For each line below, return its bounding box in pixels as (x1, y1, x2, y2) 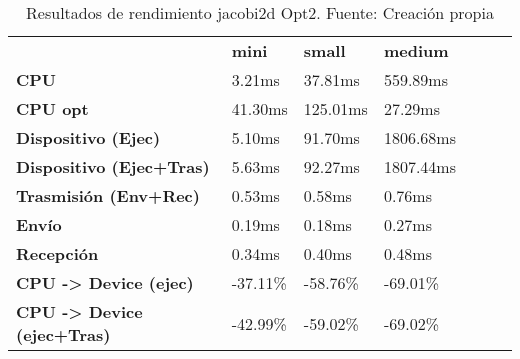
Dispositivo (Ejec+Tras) (16, 155, 210, 178)
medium (383, 39, 449, 62)
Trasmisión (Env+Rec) (16, 184, 200, 207)
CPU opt (16, 97, 89, 120)
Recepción (16, 242, 99, 265)
